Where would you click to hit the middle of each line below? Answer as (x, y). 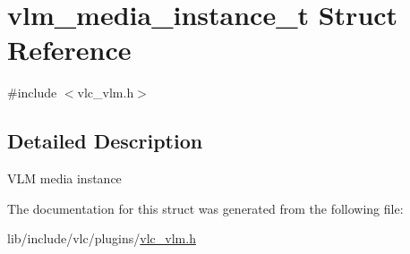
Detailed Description (105, 141)
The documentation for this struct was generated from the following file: (205, 208)
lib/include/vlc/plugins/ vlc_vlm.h (102, 238)
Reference (69, 50)
